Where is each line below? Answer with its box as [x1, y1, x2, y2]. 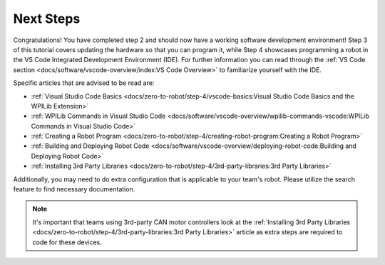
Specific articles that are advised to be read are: [13, 79, 155, 87]
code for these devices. [32, 238, 103, 246]
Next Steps [13, 11, 81, 26]
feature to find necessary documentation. [13, 185, 135, 194]
